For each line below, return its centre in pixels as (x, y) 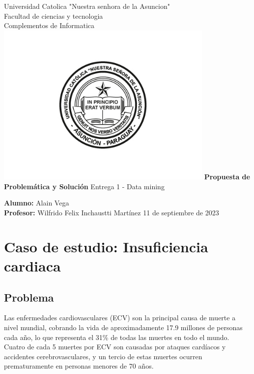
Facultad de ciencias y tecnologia (54, 16)
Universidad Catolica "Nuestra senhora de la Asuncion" (87, 6)
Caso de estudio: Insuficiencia (106, 246)
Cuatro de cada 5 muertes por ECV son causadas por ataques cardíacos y (115, 347)
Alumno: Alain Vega (37, 203)
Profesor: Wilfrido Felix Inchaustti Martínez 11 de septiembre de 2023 (112, 212)
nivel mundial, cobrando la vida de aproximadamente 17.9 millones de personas (123, 327)
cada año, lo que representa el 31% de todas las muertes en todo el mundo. (117, 337)
